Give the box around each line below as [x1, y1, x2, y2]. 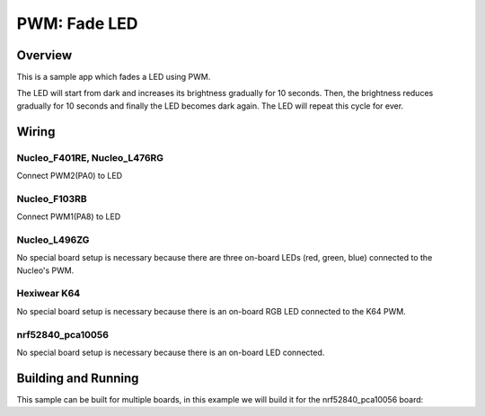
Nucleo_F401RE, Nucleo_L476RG [16, 151, 164, 164]
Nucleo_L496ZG [16, 234, 90, 246]
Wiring [16, 124, 56, 139]
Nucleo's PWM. [16, 265, 75, 276]
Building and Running [16, 370, 139, 385]
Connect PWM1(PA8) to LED [16, 211, 121, 222]
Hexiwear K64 [16, 288, 81, 300]
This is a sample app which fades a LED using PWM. [16, 72, 211, 83]
